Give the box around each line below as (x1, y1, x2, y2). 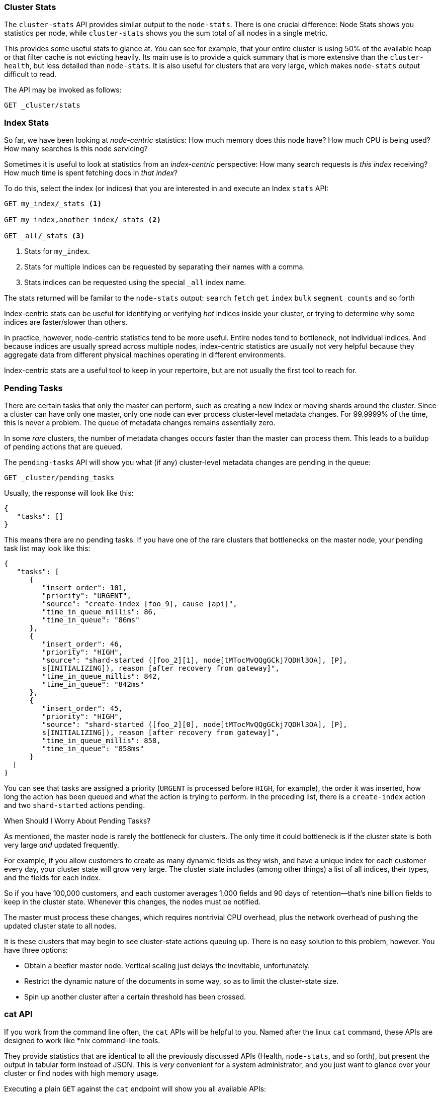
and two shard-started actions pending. (4, 800, 145, 809)
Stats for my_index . (24, 247, 91, 256)
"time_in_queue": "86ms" (42, 615, 140, 624)
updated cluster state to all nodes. (4, 921, 117, 930)
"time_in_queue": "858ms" (42, 744, 144, 753)
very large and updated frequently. (4, 840, 119, 849)
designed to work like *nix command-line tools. (4, 1036, 160, 1045)
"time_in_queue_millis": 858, (42, 736, 161, 745)
